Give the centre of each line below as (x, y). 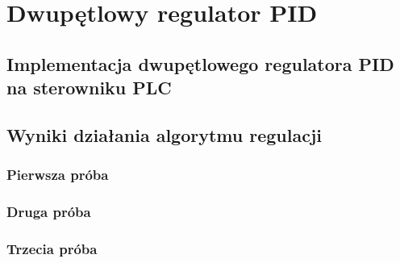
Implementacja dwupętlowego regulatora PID (200, 63)
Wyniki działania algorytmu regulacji (164, 134)
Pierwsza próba (58, 175)
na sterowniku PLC (89, 88)
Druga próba (49, 212)
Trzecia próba (52, 248)
